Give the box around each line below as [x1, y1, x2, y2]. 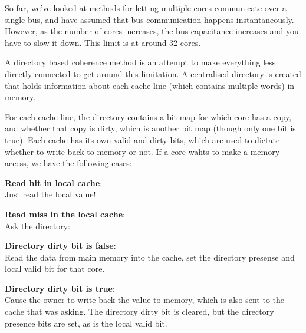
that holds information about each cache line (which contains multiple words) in [5, 79, 295, 91]
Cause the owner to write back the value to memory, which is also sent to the [5, 294, 285, 306]
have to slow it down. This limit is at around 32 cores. [5, 36, 201, 48]
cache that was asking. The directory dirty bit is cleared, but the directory [5, 305, 274, 318]
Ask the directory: [5, 219, 70, 232]
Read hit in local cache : [5, 176, 103, 189]
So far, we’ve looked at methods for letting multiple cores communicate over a [5, 2, 287, 14]
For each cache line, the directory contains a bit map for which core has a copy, [5, 110, 292, 123]
